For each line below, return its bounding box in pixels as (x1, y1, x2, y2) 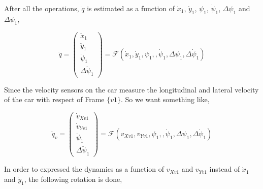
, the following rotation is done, (24, 173, 122, 184)
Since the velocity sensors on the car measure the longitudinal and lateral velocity (4, 84, 259, 94)
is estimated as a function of (87, 3, 175, 13)
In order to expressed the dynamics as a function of (4, 164, 165, 174)
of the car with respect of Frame (4, 94, 105, 105)
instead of (209, 164, 240, 174)
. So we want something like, (121, 94, 210, 105)
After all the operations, (4, 3, 79, 13)
